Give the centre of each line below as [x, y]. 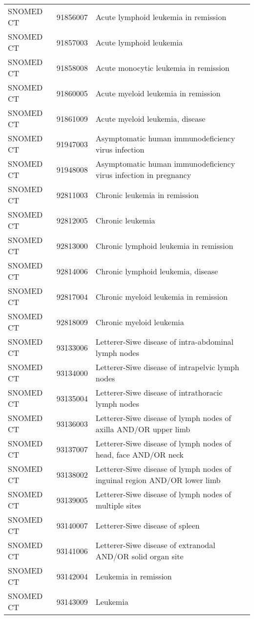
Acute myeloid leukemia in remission [158, 93]
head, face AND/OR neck [139, 454]
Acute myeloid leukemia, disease [150, 118]
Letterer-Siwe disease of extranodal [155, 545]
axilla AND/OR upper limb [143, 429]
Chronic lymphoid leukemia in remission [164, 245]
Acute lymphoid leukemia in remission [161, 17]
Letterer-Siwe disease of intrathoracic [159, 392]
